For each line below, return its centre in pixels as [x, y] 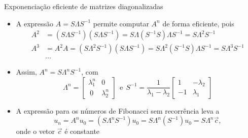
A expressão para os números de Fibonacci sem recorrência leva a [118, 110]
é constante [82, 131]
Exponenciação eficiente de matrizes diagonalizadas [84, 6]
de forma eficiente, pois [198, 23]
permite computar [121, 23]
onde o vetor [36, 131]
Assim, [26, 72]
